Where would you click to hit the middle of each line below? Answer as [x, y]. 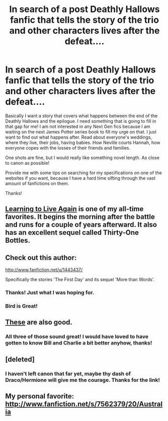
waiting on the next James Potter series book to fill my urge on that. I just [81, 131]
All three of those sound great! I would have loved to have [77, 337]
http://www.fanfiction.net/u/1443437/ [44, 270]
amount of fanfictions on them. [37, 183]
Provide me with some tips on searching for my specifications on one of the [83, 173]
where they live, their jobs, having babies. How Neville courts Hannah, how [83, 143]
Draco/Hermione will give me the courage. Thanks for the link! [82, 380]
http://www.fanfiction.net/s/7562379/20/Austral [84, 404]
